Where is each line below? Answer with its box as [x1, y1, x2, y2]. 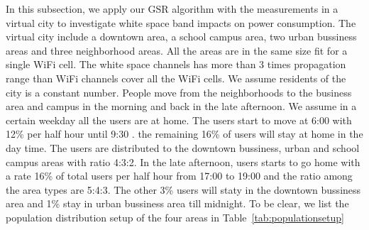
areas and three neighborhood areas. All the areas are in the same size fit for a [6, 43, 348, 57]
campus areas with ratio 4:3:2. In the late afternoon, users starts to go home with [6, 154, 360, 169]
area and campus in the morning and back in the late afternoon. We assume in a [6, 99, 357, 114]
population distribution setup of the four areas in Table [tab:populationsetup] [6, 209, 344, 224]
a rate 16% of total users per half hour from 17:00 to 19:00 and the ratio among [6, 168, 353, 183]
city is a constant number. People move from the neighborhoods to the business [6, 84, 352, 99]
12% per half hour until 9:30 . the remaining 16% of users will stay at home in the [6, 126, 363, 141]
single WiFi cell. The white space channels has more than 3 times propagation [6, 57, 346, 72]
